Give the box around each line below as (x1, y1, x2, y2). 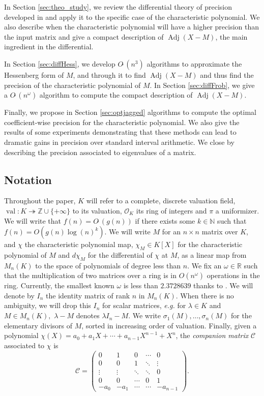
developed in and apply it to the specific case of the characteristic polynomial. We (4, 11, 260, 22)
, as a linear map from (177, 249, 247, 260)
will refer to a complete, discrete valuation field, (86, 195, 236, 206)
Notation (4, 171, 52, 187)
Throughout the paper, (4, 195, 76, 206)
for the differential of (87, 249, 153, 260)
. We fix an (187, 260, 222, 270)
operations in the (207, 270, 260, 281)
